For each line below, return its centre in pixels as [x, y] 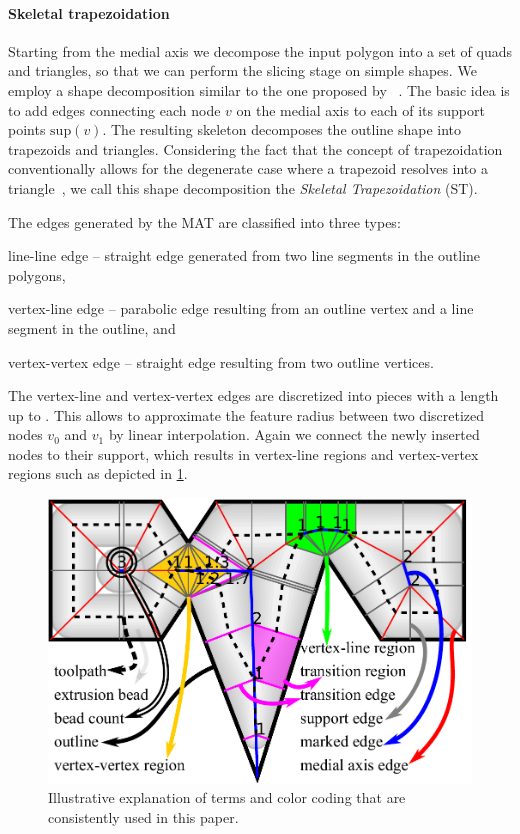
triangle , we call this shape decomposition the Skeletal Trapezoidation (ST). [243, 187]
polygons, [37, 274]
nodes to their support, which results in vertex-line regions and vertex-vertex [243, 453]
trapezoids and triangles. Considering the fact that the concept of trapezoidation [255, 148]
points [27, 129]
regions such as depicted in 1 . [98, 473]
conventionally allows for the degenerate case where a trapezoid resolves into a [248, 168]
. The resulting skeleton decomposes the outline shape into [282, 129]
